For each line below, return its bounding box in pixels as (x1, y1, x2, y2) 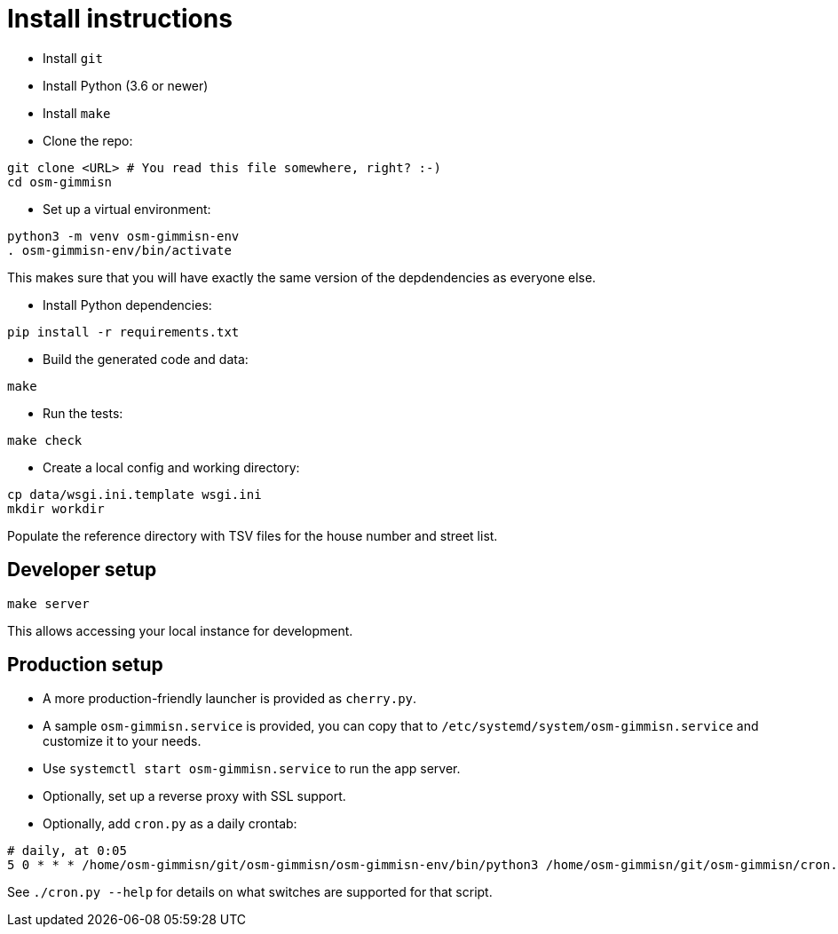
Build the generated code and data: (43, 351, 249, 367)
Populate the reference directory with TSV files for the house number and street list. (7, 527, 498, 543)
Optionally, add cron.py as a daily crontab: (43, 816, 297, 832)
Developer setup (7, 558, 157, 582)
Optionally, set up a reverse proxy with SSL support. (43, 788, 346, 804)
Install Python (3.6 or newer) (43, 77, 209, 93)
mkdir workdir (7, 501, 105, 516)
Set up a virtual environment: (43, 201, 211, 217)
